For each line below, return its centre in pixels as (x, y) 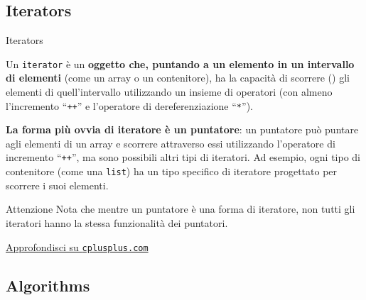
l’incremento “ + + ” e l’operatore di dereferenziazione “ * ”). (129, 105)
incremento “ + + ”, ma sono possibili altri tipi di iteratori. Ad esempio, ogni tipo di (183, 157)
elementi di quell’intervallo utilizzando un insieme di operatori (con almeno (169, 92)
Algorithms (48, 285)
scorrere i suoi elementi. (57, 185)
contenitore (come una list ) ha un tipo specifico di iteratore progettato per (172, 171)
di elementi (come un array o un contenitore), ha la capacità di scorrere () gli (178, 78)
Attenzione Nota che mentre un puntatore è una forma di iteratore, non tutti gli (181, 209)
